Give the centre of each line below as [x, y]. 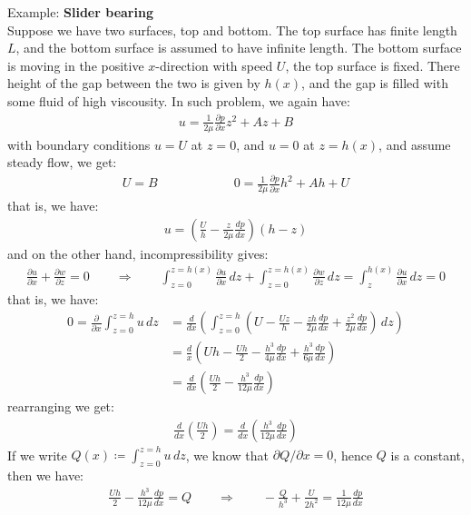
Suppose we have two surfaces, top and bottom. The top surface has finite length [232, 30]
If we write [37, 455]
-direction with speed [214, 65]
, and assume [415, 144]
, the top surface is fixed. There [373, 65]
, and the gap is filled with [375, 83]
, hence [353, 455]
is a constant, [427, 455]
